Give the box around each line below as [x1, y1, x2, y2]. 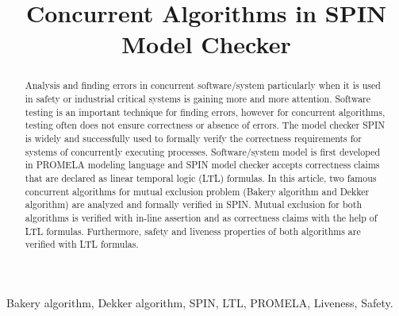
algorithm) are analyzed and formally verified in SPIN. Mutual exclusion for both [25, 198, 363, 211]
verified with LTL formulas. [25, 237, 139, 251]
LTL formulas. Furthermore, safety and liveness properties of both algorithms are [25, 224, 361, 237]
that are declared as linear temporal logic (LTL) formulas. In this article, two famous [25, 171, 377, 184]
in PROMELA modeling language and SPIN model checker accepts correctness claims [25, 158, 380, 171]
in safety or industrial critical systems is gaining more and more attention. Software [25, 92, 371, 106]
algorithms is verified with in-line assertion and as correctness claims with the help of [25, 210, 378, 224]
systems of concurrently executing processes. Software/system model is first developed [25, 145, 381, 158]
